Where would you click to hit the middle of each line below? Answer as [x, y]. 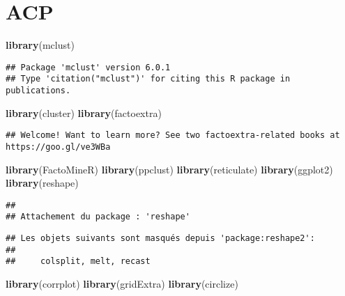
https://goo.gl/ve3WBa [58, 147]
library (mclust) [40, 45]
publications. [38, 91]
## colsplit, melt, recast [78, 262]
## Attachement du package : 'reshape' [98, 217]
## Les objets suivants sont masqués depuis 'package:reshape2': [160, 239]
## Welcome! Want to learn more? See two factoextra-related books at [173, 135]
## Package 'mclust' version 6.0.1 [88, 67]
